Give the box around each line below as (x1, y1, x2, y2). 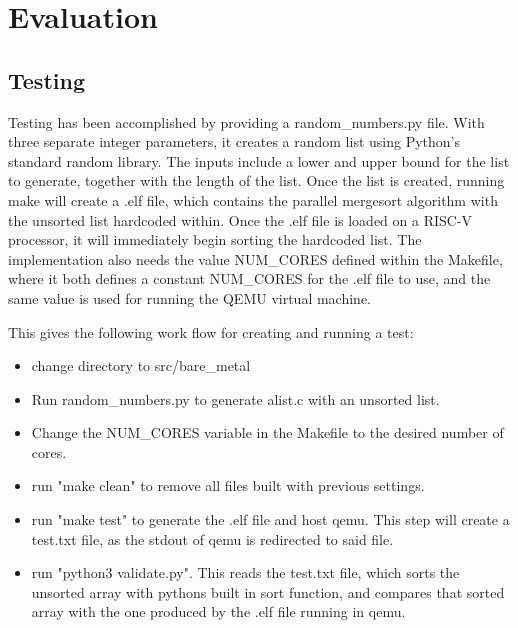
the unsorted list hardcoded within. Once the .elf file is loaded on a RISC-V (8, 209, 473, 230)
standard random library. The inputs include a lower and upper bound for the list (8, 150, 510, 171)
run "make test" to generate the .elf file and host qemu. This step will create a (31, 509, 510, 530)
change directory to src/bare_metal (31, 355, 251, 376)
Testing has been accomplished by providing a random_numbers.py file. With (8, 111, 485, 132)
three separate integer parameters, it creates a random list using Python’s (8, 131, 461, 152)
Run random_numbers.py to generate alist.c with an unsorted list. (31, 388, 440, 409)
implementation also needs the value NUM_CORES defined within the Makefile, (8, 248, 503, 269)
